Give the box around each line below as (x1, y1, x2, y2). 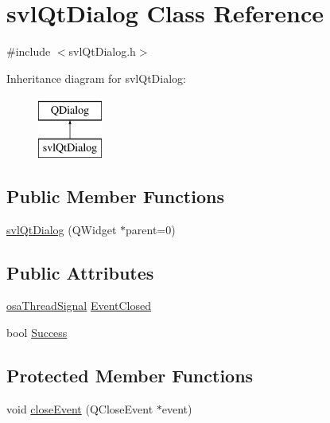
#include (6, 43, 51, 60)
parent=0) (126, 221, 176, 237)
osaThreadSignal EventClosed (6, 297, 152, 314)
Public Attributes (6, 260, 154, 284)
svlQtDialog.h (68, 43, 136, 60)
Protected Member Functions (6, 363, 254, 388)
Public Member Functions (6, 183, 224, 208)
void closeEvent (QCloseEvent (6, 400, 153, 417)
